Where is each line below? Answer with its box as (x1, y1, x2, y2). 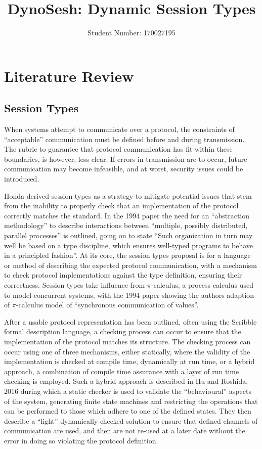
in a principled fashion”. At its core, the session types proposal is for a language (4, 250, 251, 260)
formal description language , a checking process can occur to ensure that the (4, 326, 241, 337)
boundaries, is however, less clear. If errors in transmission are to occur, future (4, 153, 247, 164)
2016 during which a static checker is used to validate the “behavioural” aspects (4, 385, 251, 396)
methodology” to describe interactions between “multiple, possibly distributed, (4, 220, 248, 231)
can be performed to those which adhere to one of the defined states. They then (4, 406, 251, 416)
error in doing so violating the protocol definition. (4, 435, 158, 445)
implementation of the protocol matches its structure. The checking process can (4, 336, 251, 346)
